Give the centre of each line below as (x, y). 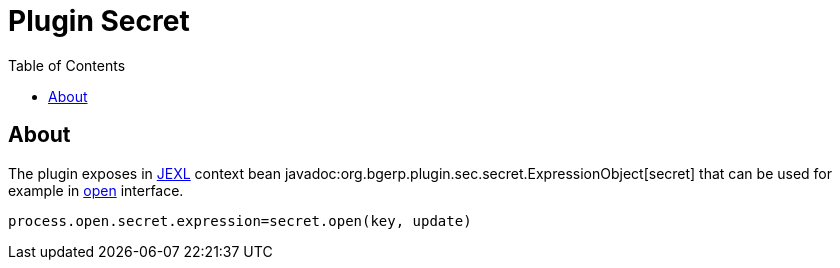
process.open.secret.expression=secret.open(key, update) (240, 220)
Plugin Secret (99, 21)
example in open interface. (96, 190)
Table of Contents (67, 65)
